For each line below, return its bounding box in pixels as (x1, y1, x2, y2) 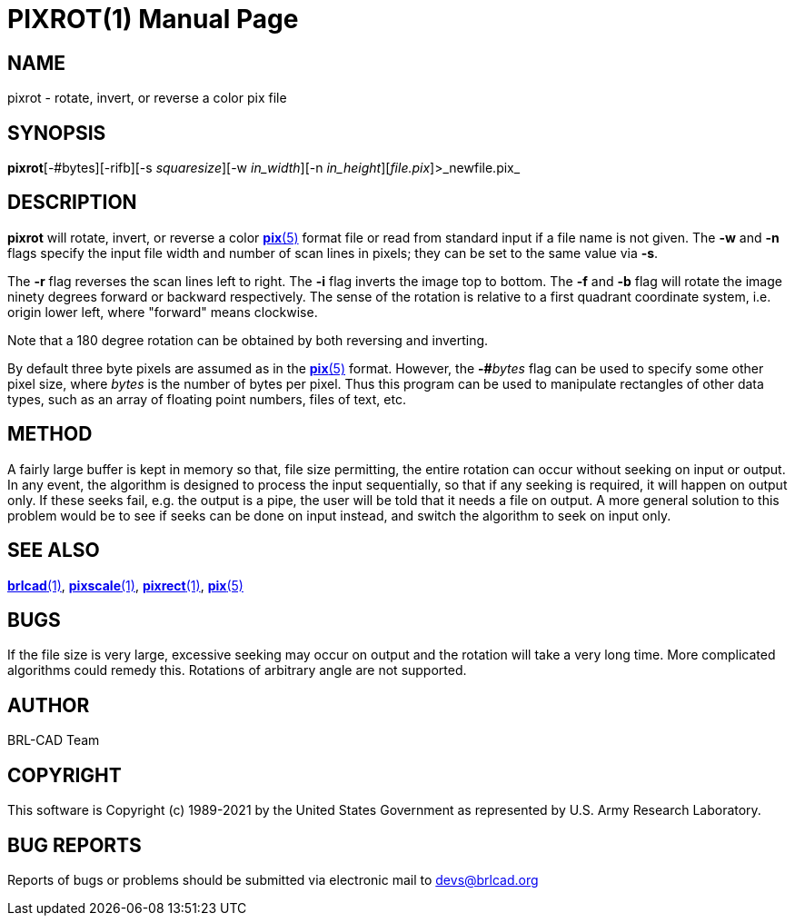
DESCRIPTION (7, 191, 137, 214)
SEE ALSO (7, 539, 100, 562)
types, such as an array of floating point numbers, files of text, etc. (7, 391, 406, 407)
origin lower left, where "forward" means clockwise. (7, 303, 318, 320)
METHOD (7, 422, 93, 446)
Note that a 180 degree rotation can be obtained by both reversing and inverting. (7, 332, 489, 348)
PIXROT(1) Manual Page (7, 4, 299, 35)
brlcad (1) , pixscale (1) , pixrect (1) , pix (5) (7, 577, 243, 593)
